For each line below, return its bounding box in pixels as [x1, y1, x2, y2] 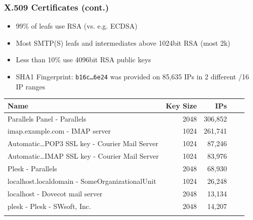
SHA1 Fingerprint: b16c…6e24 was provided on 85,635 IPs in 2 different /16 [16, 71, 249, 81]
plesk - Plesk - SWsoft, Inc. [8, 200, 91, 211]
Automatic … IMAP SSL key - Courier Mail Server [8, 151, 159, 161]
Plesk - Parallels [8, 163, 57, 173]
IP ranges [16, 81, 46, 91]
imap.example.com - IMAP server [8, 126, 111, 136]
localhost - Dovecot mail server [8, 188, 102, 198]
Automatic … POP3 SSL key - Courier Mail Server [8, 138, 159, 149]
